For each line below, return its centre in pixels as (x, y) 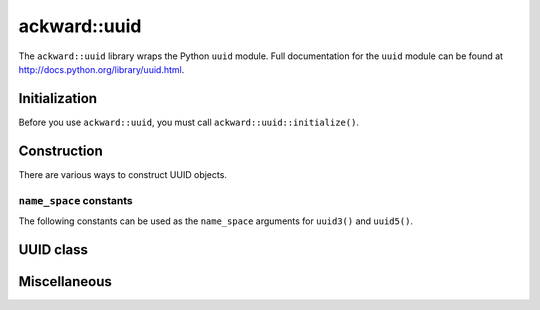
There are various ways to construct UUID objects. (122, 174)
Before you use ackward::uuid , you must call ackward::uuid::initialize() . (189, 122)
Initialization (58, 98)
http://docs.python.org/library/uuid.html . (101, 69)
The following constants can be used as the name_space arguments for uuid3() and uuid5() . (216, 221)
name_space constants (76, 200)
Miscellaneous (65, 281)
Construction (61, 150)
